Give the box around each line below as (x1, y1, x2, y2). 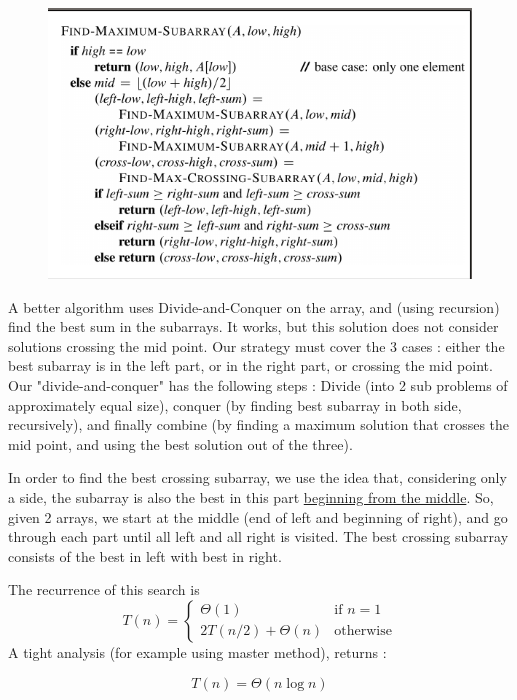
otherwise (334, 624, 392, 639)
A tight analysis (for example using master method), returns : (8, 641, 387, 662)
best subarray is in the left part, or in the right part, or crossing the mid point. (8, 355, 493, 376)
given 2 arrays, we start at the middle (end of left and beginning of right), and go (8, 506, 508, 527)
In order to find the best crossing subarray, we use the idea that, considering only (8, 467, 507, 488)
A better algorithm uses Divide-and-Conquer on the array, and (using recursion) (8, 296, 500, 317)
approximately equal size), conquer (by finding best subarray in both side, (8, 394, 462, 415)
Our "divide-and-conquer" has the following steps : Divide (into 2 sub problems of (8, 374, 508, 395)
